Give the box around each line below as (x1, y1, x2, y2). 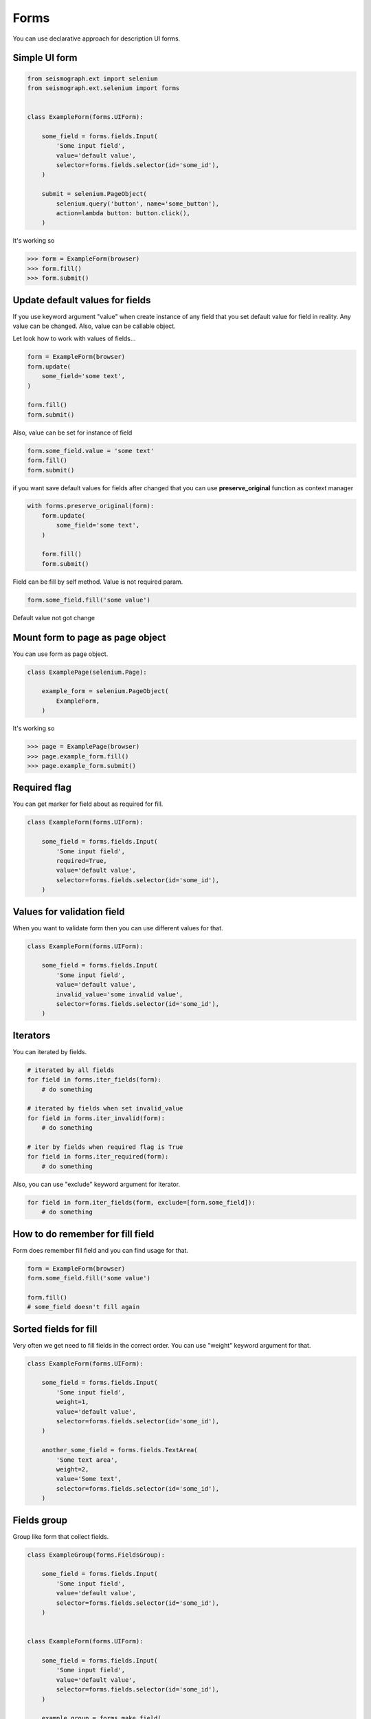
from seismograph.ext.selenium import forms (27, 84, 180, 92)
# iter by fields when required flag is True (27, 1143, 183, 1151)
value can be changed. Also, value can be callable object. (12, 322, 176, 330)
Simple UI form (12, 52, 78, 64)
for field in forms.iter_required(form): (27, 1152, 169, 1161)
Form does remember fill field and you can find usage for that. (12, 1246, 189, 1254)
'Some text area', (56, 1456, 118, 1464)
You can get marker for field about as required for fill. (12, 800, 164, 808)
